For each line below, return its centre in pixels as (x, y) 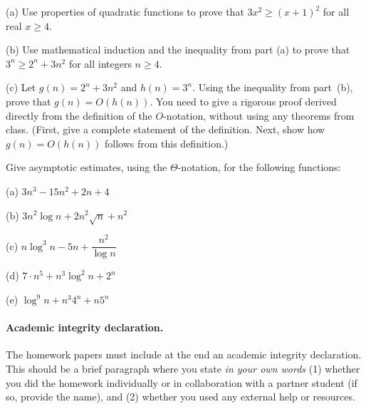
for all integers (100, 63)
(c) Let (21, 87)
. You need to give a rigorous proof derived (243, 101)
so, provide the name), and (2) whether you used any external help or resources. (181, 397)
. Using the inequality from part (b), (273, 87)
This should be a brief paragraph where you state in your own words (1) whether (183, 369)
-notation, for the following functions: (259, 167)
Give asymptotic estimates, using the (87, 167)
